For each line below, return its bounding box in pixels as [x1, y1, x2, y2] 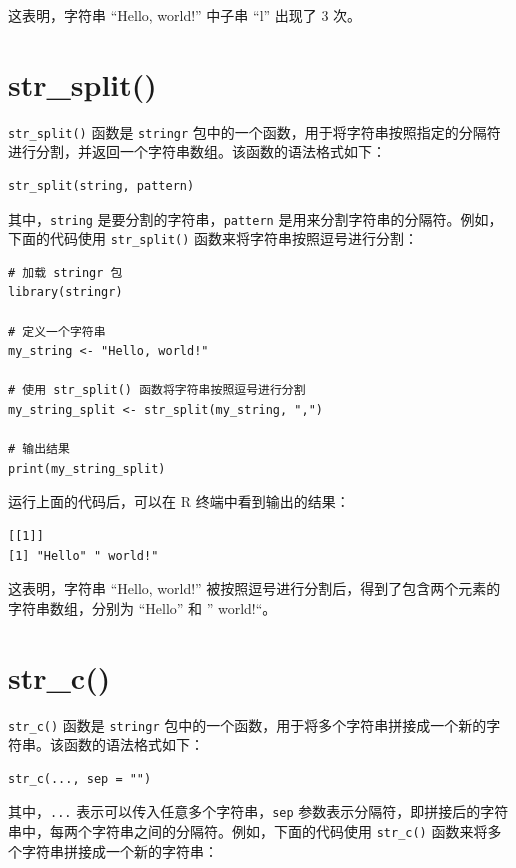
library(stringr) [8, 285, 123, 300]
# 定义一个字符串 [8, 324, 106, 339]
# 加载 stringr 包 [8, 265, 123, 280]
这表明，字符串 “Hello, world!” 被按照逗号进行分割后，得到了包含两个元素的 [8, 578, 501, 599]
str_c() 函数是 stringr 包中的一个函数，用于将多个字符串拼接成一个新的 [8, 714, 487, 735]
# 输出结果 [8, 442, 70, 457]
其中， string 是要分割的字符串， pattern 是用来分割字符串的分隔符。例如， [8, 208, 503, 229]
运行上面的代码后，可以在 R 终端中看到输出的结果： [8, 491, 350, 512]
